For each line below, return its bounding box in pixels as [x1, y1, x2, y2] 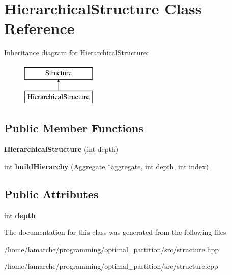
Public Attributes [4, 186, 99, 201]
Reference [4, 18, 75, 39]
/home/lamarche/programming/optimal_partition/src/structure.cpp [4, 261, 218, 271]
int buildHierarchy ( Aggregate [4, 161, 105, 171]
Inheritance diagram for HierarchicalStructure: [4, 47, 149, 58]
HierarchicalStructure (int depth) [4, 144, 119, 155]
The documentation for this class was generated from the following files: [4, 227, 228, 237]
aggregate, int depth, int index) [111, 161, 209, 171]
